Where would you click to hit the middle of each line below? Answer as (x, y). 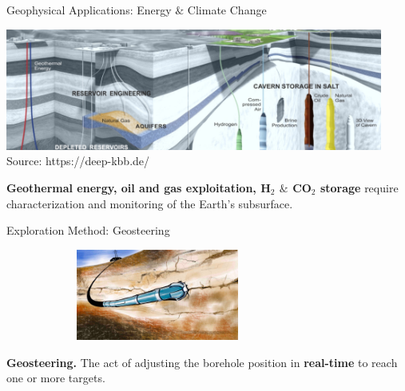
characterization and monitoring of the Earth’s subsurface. (150, 203)
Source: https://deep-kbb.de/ (78, 161)
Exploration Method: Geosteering (88, 230)
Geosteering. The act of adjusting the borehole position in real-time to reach (202, 362)
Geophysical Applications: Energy (89, 10)
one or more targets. (56, 378)
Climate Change (227, 10)
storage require (359, 187)
